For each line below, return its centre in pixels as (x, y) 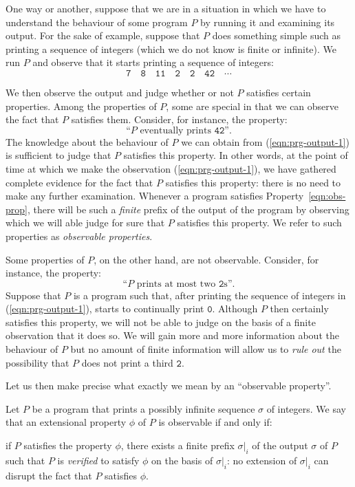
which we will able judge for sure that (85, 223)
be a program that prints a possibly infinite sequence (143, 408)
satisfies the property (68, 445)
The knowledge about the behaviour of (87, 141)
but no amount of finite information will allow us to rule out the (206, 349)
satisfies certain (279, 92)
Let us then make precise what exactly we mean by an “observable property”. (169, 386)
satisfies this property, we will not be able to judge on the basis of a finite (161, 322)
